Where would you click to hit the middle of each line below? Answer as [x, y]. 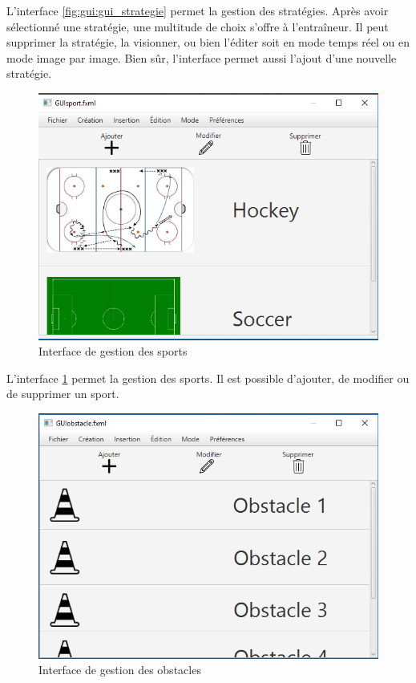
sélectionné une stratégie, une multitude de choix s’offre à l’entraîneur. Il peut [198, 26]
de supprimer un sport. [63, 394]
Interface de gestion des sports [113, 351]
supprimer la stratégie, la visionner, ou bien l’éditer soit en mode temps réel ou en [208, 42]
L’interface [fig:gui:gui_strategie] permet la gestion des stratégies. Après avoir [198, 10]
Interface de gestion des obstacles [120, 670]
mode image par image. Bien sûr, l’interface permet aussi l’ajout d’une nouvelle [202, 57]
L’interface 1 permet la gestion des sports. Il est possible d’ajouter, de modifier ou [208, 378]
